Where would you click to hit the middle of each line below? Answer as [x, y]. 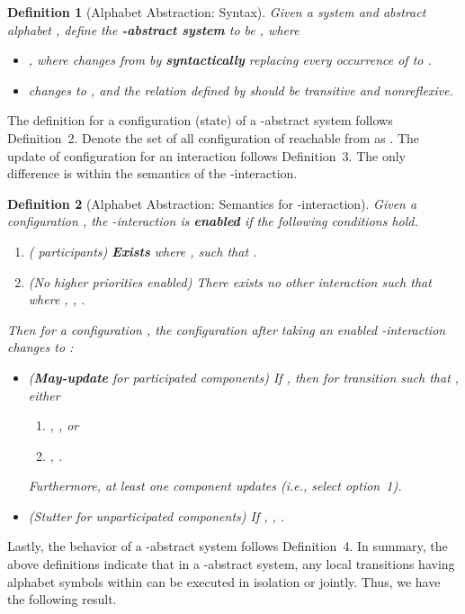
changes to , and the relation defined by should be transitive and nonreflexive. [241, 90]
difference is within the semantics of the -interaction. [152, 173]
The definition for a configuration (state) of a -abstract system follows [200, 120]
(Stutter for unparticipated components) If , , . [156, 515]
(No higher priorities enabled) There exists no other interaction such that [230, 281]
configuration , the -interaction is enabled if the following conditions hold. [213, 221]
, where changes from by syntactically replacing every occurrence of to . [230, 60]
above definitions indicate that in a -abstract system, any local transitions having [231, 564]
